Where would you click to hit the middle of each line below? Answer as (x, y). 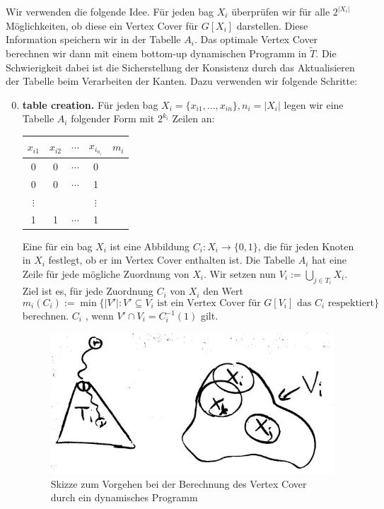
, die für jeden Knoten (306, 246)
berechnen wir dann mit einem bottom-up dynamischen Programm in (156, 53)
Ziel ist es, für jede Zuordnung (88, 291)
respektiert (351, 304)
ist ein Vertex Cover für (209, 304)
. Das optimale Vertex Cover (256, 39)
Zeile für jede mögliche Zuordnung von (106, 273)
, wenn (99, 316)
